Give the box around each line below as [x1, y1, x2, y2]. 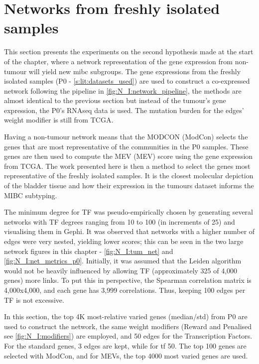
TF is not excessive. [4, 294, 64, 305]
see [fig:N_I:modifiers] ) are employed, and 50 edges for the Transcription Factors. [4, 331, 253, 341]
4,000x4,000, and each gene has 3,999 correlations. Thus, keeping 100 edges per [4, 284, 246, 295]
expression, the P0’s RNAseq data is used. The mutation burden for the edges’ [4, 105, 244, 115]
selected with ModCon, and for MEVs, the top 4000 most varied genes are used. [4, 350, 248, 361]
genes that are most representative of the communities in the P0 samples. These [4, 141, 249, 151]
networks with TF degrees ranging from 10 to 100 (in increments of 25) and [4, 216, 235, 227]
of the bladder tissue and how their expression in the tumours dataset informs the [4, 180, 254, 191]
